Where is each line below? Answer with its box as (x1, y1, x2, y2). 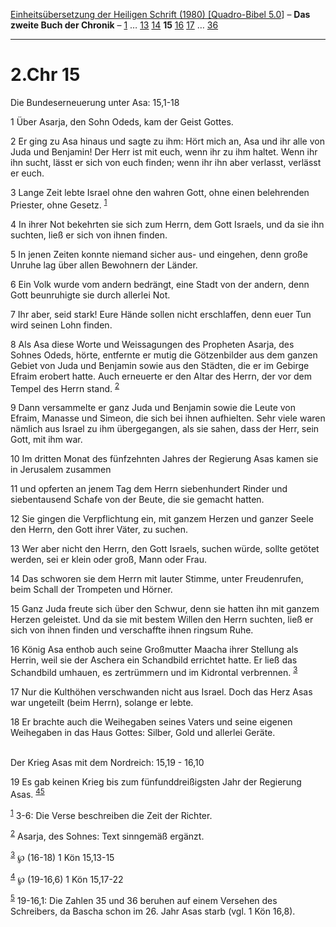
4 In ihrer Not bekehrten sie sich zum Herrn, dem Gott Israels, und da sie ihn (10, 218, 325, 230)
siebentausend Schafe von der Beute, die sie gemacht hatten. (10, 494, 265, 506)
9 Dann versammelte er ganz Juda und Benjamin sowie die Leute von (10, 402, 297, 414)
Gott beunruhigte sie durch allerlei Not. (10, 289, 171, 301)
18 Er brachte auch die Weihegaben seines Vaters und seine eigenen (10, 715, 293, 728)
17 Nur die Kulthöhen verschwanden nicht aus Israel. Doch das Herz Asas (10, 685, 313, 698)
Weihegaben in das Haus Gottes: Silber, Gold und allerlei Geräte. (10, 726, 276, 738)
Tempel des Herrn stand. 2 (10, 380, 120, 394)
